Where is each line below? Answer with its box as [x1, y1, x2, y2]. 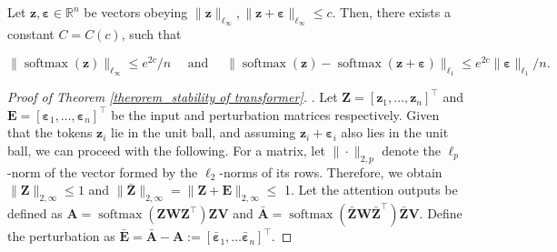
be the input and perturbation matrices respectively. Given [111, 105, 440, 124]
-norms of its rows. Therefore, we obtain [219, 162, 443, 181]
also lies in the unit [341, 123, 449, 142]
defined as [7, 204, 63, 223]
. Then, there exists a [332, 3, 451, 21]
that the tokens [7, 123, 93, 142]
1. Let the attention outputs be [283, 180, 458, 199]
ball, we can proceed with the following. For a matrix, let [7, 140, 325, 159]
